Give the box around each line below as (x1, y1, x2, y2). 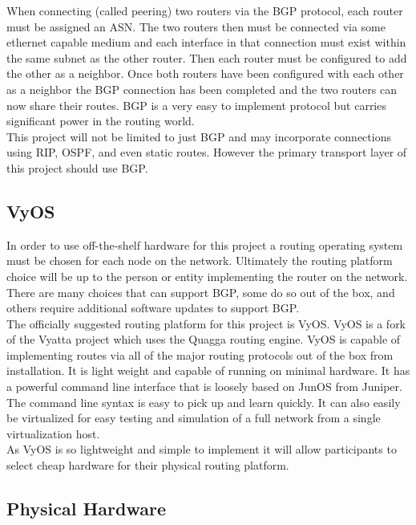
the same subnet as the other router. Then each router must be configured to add (6, 49, 407, 66)
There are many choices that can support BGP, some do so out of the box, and (6, 283, 395, 300)
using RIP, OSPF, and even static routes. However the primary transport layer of (6, 144, 407, 161)
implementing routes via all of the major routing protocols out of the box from (6, 346, 394, 363)
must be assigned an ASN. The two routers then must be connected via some (6, 18, 386, 35)
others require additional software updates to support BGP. (6, 299, 300, 316)
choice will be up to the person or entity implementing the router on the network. (6, 267, 408, 284)
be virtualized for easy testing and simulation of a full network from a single (6, 409, 381, 426)
